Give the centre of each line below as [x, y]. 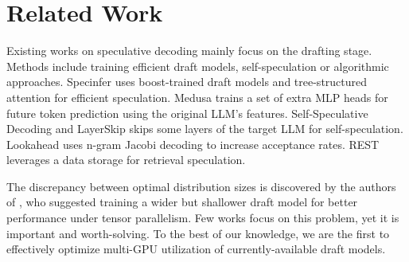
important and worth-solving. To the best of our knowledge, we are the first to [198, 233]
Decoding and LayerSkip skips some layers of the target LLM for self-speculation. [205, 129]
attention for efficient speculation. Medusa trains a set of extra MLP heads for [197, 97]
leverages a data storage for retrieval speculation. [126, 160]
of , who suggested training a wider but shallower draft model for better [182, 202]
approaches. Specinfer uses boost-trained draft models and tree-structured [187, 82]
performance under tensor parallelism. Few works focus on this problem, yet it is [203, 218]
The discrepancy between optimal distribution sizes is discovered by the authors [201, 186]
